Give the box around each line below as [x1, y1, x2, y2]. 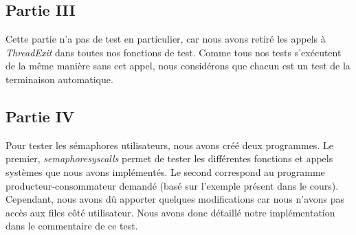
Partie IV [5, 105, 75, 126]
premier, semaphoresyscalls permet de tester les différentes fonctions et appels [5, 151, 333, 166]
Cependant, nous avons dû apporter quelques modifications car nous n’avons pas [5, 192, 345, 206]
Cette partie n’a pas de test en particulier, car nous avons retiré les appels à [5, 32, 326, 46]
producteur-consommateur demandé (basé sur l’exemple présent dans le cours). [5, 178, 339, 192]
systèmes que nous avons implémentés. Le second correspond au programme [5, 164, 325, 179]
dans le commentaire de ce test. [5, 219, 138, 233]
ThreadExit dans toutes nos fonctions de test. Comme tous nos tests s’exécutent [5, 45, 342, 59]
